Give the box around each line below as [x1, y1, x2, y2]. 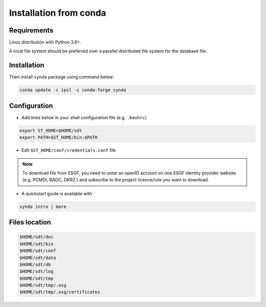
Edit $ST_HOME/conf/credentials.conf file [21, 147, 116, 153]
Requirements [9, 26, 54, 34]
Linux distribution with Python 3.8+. [9, 39, 81, 45]
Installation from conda [9, 7, 106, 18]
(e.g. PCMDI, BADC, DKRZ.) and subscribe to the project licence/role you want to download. [22, 177, 209, 183]
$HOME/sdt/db [19, 262, 51, 267]
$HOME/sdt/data [19, 255, 56, 261]
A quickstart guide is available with [21, 190, 92, 197]
